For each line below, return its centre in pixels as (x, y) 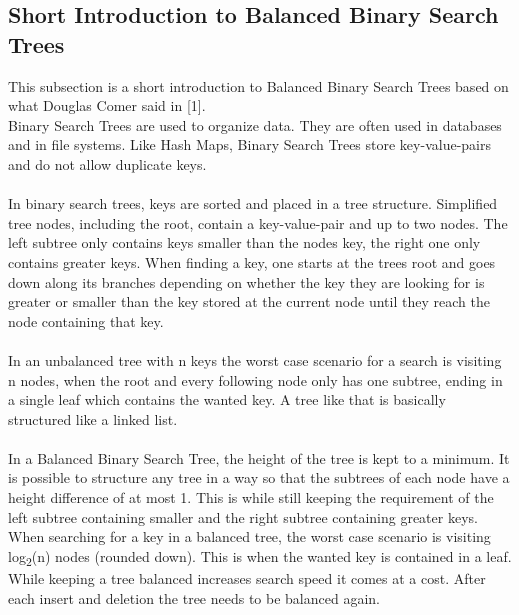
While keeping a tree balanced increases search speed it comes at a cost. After (247, 577)
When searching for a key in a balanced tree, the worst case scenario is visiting (249, 536)
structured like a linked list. (93, 418)
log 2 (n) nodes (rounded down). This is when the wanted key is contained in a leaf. (260, 557)
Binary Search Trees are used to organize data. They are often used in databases (255, 124)
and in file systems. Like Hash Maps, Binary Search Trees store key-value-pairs (249, 144)
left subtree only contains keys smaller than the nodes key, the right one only (244, 242)
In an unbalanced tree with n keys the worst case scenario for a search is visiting (255, 359)
